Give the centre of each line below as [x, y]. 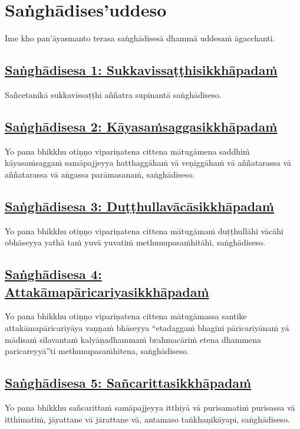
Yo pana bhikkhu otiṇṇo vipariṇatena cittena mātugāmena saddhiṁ [127, 151]
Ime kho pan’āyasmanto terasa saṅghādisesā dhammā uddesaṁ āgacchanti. [140, 38]
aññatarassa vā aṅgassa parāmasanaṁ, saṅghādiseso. [100, 174]
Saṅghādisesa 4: [53, 274]
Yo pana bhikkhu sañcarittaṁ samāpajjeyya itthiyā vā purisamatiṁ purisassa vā [150, 407]
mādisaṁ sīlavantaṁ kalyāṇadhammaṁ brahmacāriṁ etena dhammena [133, 339]
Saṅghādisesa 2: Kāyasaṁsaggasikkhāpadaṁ [141, 126]
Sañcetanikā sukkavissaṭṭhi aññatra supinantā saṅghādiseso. [113, 94]
